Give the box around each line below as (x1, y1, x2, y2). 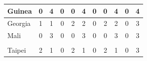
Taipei (7, 45, 26, 55)
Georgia (7, 18, 31, 28)
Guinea (7, 5, 32, 16)
